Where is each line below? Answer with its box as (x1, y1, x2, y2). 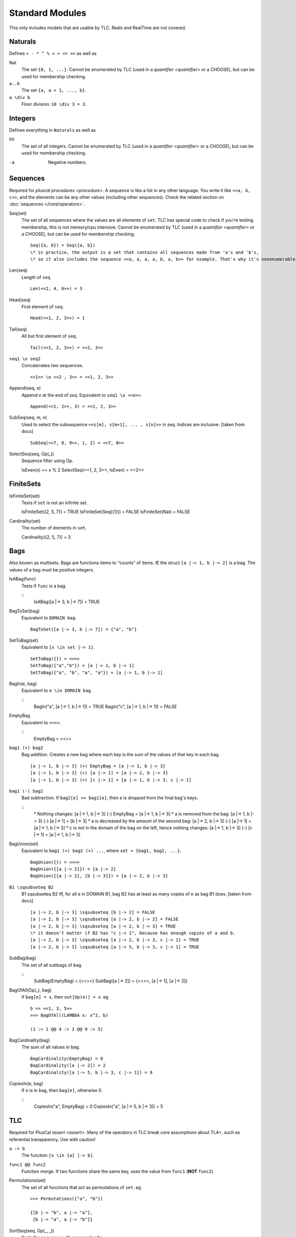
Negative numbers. (48, 159, 87, 165)
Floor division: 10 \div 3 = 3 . (21, 101, 86, 107)
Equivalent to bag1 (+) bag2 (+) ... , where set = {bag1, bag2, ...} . (21, 848, 182, 854)
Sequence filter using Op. (21, 458, 74, 464)
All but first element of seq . (21, 333, 77, 339)
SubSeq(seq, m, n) (9, 415, 47, 421)
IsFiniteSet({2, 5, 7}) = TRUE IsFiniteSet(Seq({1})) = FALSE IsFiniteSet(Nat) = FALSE (21, 509, 190, 515)
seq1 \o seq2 (9, 356, 41, 361)
